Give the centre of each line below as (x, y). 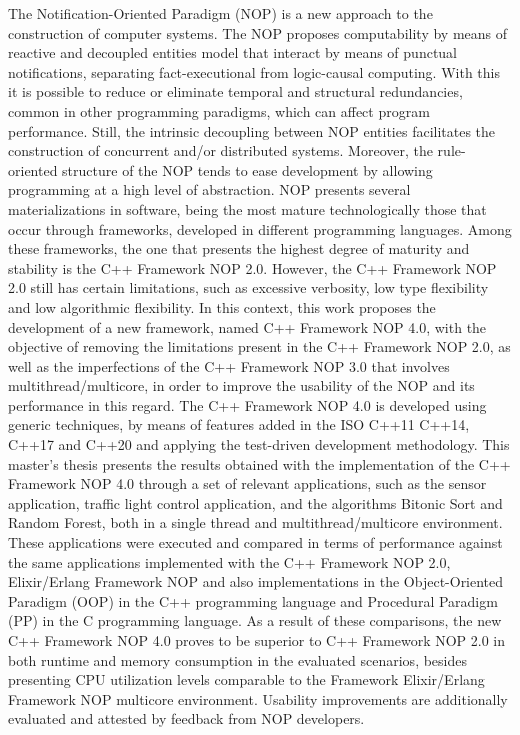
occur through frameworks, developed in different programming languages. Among (260, 228)
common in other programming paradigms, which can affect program (219, 110)
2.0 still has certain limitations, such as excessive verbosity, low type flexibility (248, 287)
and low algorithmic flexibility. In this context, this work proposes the (222, 306)
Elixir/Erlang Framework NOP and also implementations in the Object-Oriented (256, 581)
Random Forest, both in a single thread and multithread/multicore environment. (255, 522)
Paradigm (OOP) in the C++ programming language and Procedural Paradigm (253, 600)
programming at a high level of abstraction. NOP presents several (209, 189)
